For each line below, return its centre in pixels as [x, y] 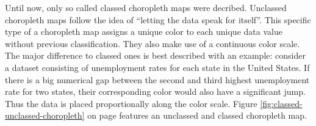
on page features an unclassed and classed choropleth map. [197, 115]
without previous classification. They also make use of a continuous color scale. [153, 43]
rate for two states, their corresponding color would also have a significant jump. [155, 91]
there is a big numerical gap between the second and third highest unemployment [157, 79]
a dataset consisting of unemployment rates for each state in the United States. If [157, 67]
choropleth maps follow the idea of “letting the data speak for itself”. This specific [158, 19]
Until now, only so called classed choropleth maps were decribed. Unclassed [146, 7]
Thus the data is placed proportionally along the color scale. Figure [131, 103]
